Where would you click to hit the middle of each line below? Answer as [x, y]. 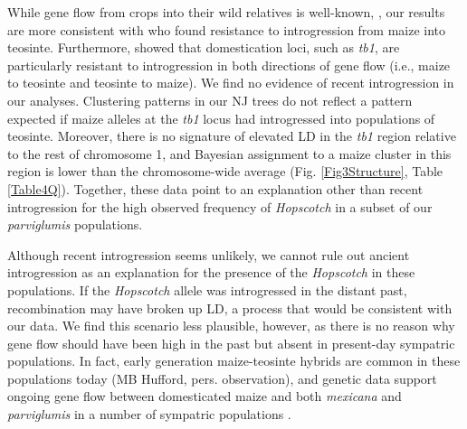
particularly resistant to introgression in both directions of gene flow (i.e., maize [229, 65]
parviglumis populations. [75, 224]
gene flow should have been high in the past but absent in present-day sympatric [231, 343]
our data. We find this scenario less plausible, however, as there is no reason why [231, 326]
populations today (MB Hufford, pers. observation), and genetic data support [222, 378]
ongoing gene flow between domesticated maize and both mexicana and [205, 396]
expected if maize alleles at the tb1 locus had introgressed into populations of [221, 118]
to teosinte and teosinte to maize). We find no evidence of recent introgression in [231, 83]
